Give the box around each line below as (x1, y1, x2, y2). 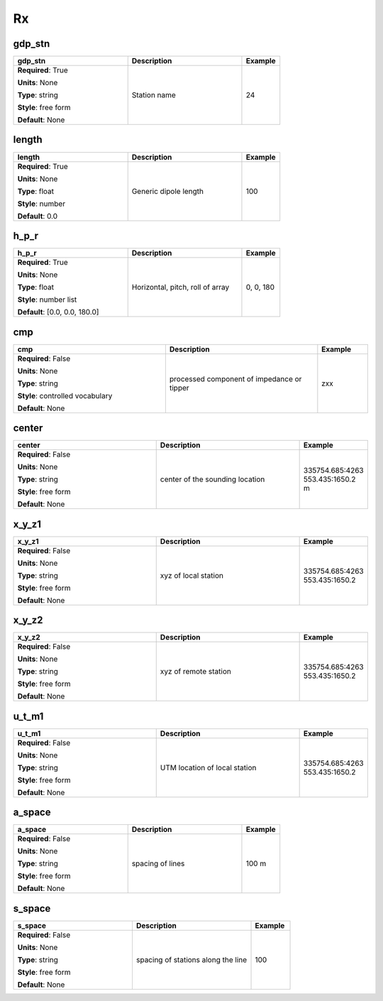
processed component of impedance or (169, 373, 302, 383)
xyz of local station (160, 570, 223, 580)
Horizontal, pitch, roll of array (131, 283, 230, 292)
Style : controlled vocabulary (17, 390, 113, 400)
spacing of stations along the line (135, 955, 248, 965)
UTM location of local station (160, 762, 257, 772)
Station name (131, 90, 177, 100)
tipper (169, 383, 189, 393)
